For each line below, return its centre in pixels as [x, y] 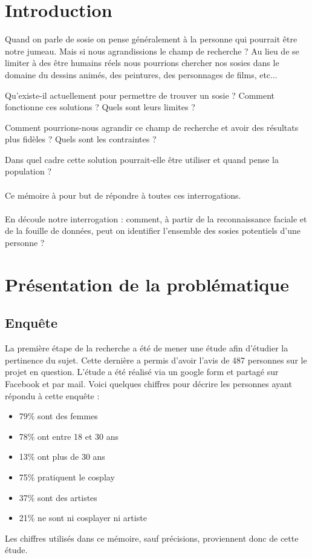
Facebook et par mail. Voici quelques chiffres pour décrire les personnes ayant [148, 383]
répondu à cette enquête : [52, 395]
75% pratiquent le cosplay [67, 477]
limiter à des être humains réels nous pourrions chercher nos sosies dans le [142, 63]
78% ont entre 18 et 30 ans [69, 436]
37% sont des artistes [58, 497]
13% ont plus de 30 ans [62, 457]
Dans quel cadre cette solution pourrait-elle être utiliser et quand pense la [142, 159]
